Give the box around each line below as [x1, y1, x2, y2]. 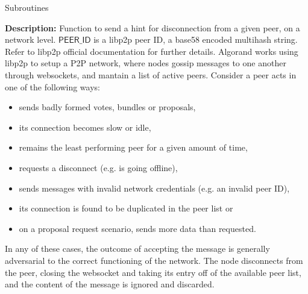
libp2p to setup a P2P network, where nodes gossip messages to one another [5, 57, 286, 69]
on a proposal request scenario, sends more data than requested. [19, 222, 256, 234]
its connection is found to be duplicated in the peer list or [19, 202, 233, 214]
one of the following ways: [5, 80, 100, 93]
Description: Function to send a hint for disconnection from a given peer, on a [5, 21, 300, 34]
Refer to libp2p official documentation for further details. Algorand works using [5, 45, 298, 57]
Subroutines [5, 1, 49, 13]
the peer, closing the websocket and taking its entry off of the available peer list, [5, 266, 301, 278]
